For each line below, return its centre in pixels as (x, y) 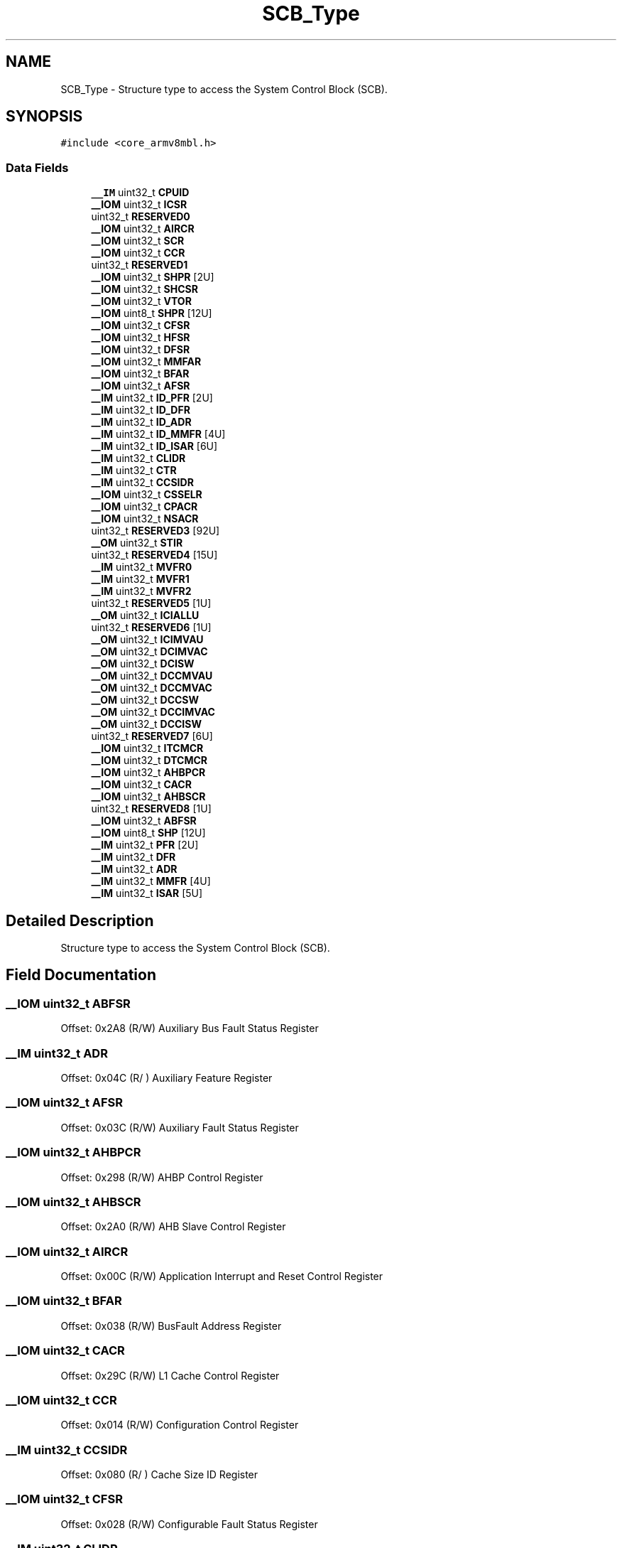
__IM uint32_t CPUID (140, 193)
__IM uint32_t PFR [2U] (145, 845)
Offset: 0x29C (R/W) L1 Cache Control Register (170, 1375)
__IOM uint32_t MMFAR (146, 362)
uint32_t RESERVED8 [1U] (151, 809)
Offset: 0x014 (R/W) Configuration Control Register (180, 1425)
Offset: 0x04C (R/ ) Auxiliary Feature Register (167, 1078)
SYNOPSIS (44, 117)
